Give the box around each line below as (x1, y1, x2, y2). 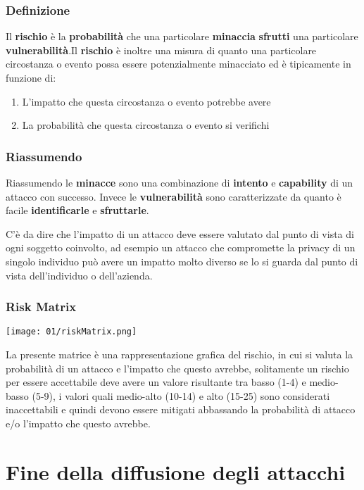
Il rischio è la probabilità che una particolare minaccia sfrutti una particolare (6, 29, 358, 44)
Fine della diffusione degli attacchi (6, 457, 346, 486)
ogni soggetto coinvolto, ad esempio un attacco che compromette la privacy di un (6, 240, 356, 255)
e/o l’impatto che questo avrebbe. (6, 416, 151, 430)
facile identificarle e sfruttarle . (6, 203, 149, 218)
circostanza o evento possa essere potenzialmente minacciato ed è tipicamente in (6, 56, 351, 71)
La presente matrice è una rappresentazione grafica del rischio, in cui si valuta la (6, 347, 353, 362)
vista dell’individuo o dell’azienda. (6, 268, 153, 282)
